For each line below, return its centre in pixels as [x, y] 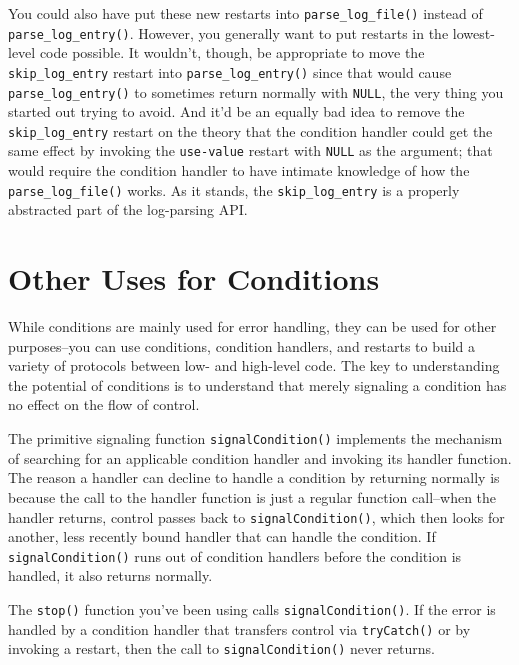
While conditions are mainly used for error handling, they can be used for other [252, 326]
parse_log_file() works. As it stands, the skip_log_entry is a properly [234, 189]
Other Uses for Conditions [194, 278]
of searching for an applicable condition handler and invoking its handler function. [260, 457]
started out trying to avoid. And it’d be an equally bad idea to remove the [236, 111]
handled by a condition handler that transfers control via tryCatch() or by [239, 628]
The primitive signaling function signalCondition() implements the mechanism [255, 438]
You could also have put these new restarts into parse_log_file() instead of [245, 13]
